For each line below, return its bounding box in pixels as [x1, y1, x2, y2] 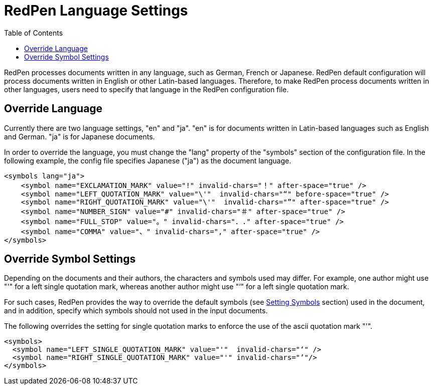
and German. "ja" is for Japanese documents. [4, 132, 155, 141]
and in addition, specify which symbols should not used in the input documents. [4, 306, 268, 315]
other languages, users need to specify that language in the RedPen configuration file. [4, 85, 289, 94]
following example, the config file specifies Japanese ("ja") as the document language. [4, 156, 292, 165]
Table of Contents [4, 28, 63, 37]
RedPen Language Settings [4, 2, 188, 19]
